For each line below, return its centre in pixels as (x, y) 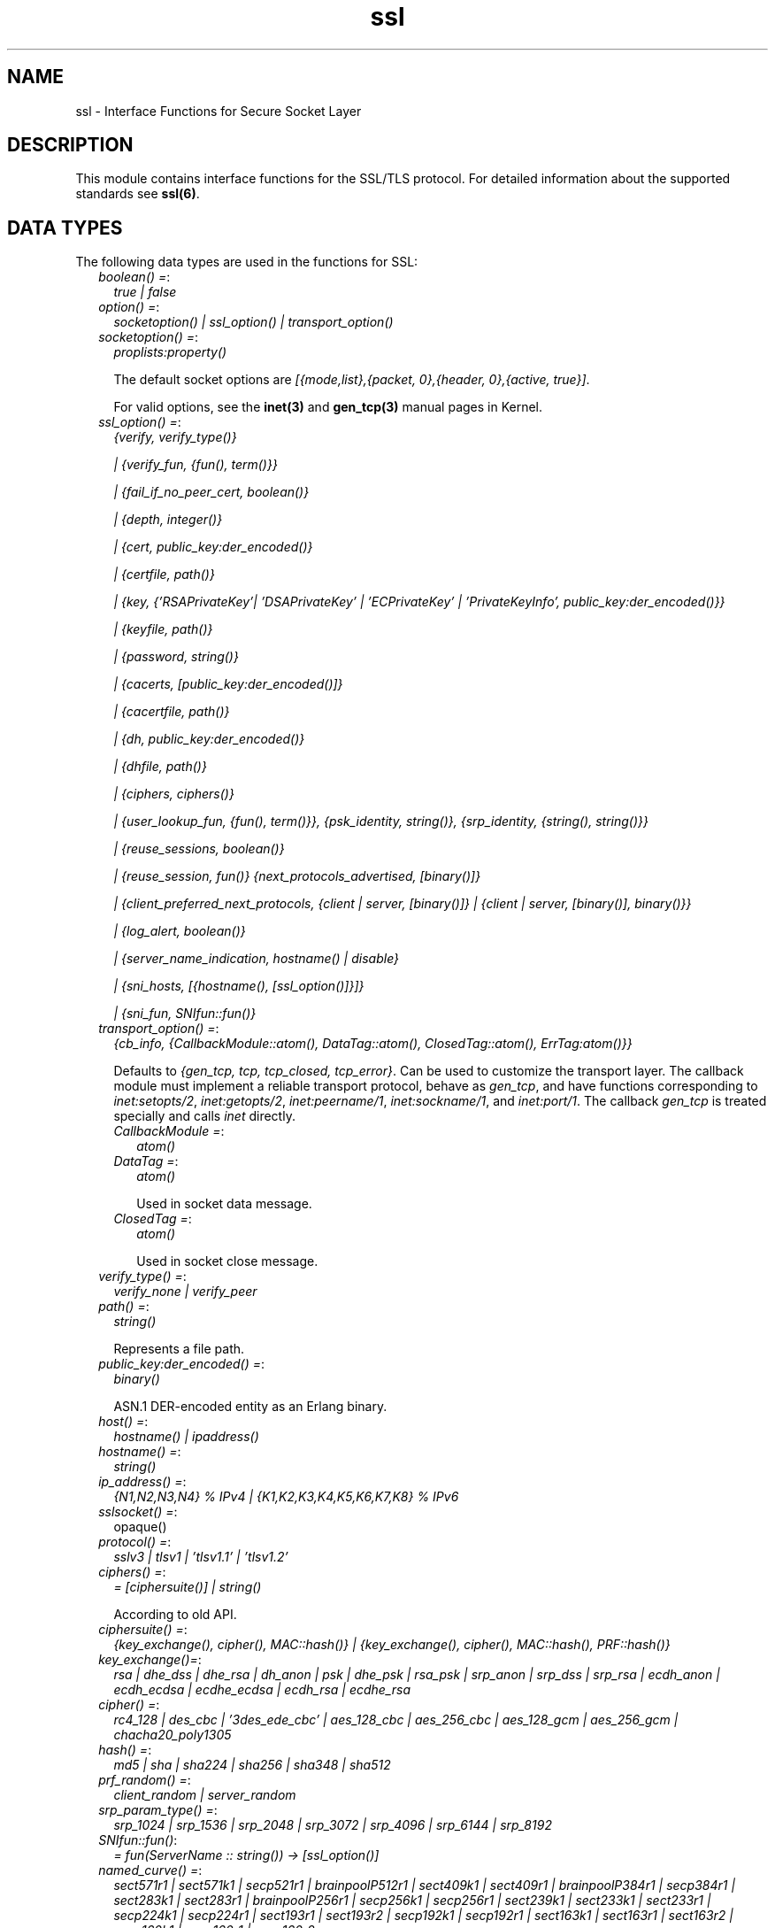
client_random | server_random (205, 1795)
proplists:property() (170, 352)
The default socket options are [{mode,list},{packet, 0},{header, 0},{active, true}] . (352, 380)
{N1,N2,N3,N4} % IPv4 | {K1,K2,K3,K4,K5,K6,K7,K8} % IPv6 (286, 1497)
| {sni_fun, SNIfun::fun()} (185, 1014)
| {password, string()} (176, 657)
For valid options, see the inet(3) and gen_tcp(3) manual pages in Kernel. (328, 407)
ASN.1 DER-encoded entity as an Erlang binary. (250, 1407)
